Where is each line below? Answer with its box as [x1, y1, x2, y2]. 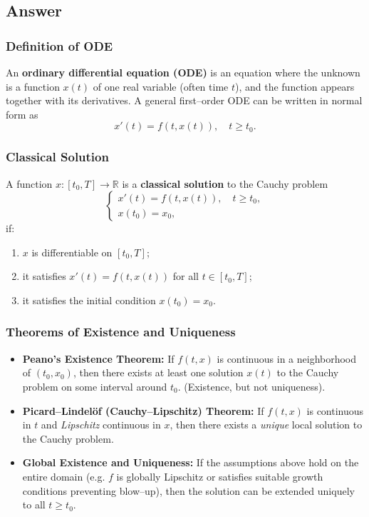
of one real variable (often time [93, 79, 229, 94]
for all [172, 268, 199, 283]
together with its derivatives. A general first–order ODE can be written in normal [6, 93, 363, 108]
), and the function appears [235, 79, 355, 94]
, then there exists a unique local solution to [170, 417, 363, 432]
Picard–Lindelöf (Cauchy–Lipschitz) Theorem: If [22, 403, 264, 418]
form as [6, 106, 38, 121]
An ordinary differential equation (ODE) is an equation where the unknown [6, 65, 360, 79]
